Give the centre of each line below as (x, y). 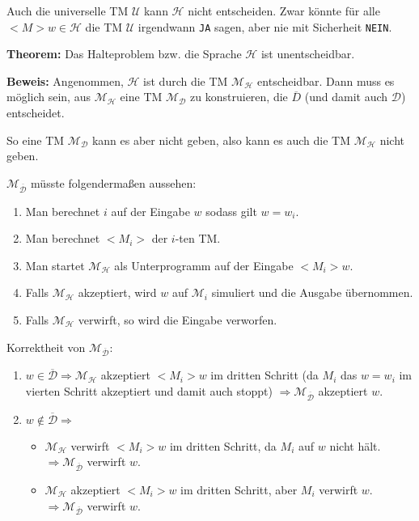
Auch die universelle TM (68, 11)
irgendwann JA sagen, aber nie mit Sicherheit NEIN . (265, 26)
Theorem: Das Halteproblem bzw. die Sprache (124, 54)
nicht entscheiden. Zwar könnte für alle (284, 11)
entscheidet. (36, 113)
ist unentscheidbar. (308, 54)
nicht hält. (355, 445)
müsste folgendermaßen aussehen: (114, 182)
